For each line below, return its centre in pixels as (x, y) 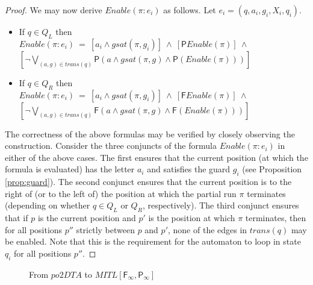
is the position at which (192, 218)
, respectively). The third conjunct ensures (221, 205)
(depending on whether (48, 205)
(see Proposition (272, 169)
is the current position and (87, 218)
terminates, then (276, 218)
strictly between (105, 229)
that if (17, 218)
